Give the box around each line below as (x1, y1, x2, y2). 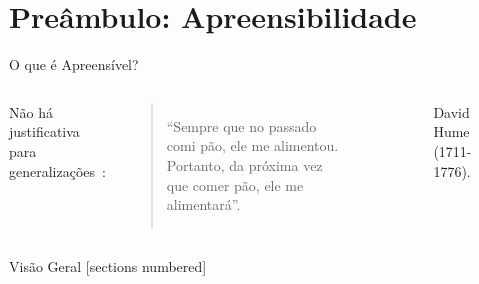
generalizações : (9, 160, 106, 181)
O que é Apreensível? (9, 54, 139, 75)
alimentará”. (166, 194, 241, 215)
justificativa (9, 121, 80, 142)
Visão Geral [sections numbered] (9, 255, 207, 276)
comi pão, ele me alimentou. (166, 135, 339, 156)
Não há (9, 101, 53, 122)
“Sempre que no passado (166, 115, 317, 136)
